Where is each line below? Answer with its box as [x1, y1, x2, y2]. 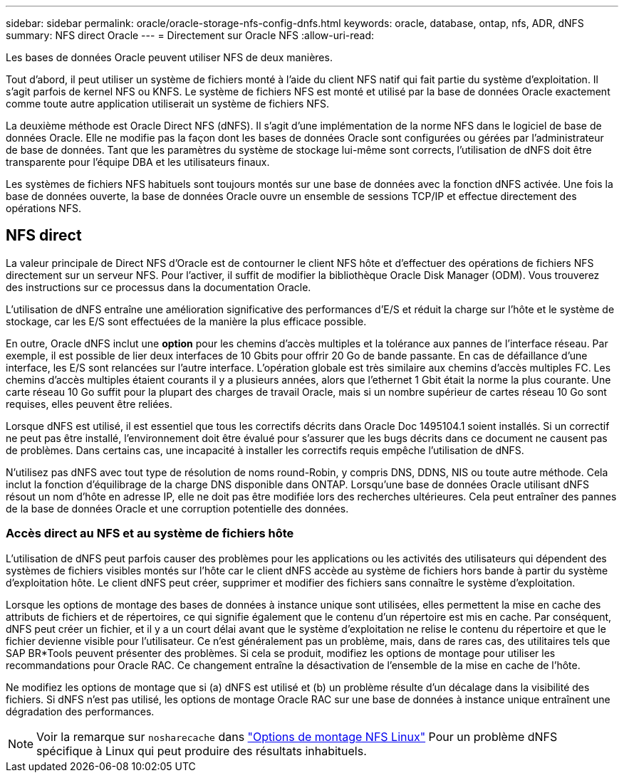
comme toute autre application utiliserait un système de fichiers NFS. [6, 98, 330, 110]
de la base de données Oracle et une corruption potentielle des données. [6, 502, 349, 515]
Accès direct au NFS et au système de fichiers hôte [6, 526, 294, 541]
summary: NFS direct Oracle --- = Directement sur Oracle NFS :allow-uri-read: [6, 29, 375, 41]
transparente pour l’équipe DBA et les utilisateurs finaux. [6, 156, 270, 168]
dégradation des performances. [6, 705, 155, 717]
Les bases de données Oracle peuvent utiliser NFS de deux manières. [6, 51, 333, 63]
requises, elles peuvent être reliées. [6, 397, 172, 410]
